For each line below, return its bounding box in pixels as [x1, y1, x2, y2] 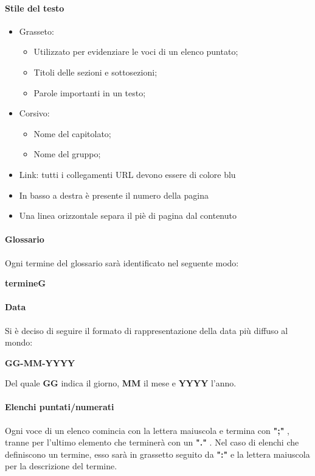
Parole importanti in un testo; [33, 86, 146, 99]
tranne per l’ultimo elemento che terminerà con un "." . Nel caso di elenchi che [5, 436, 299, 449]
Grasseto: [19, 24, 54, 37]
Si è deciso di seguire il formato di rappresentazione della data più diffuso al [5, 324, 288, 336]
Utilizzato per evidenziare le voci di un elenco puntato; [33, 45, 238, 58]
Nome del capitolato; [33, 127, 111, 140]
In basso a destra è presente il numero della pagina [19, 188, 209, 201]
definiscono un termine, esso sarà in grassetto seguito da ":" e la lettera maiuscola [5, 447, 310, 460]
